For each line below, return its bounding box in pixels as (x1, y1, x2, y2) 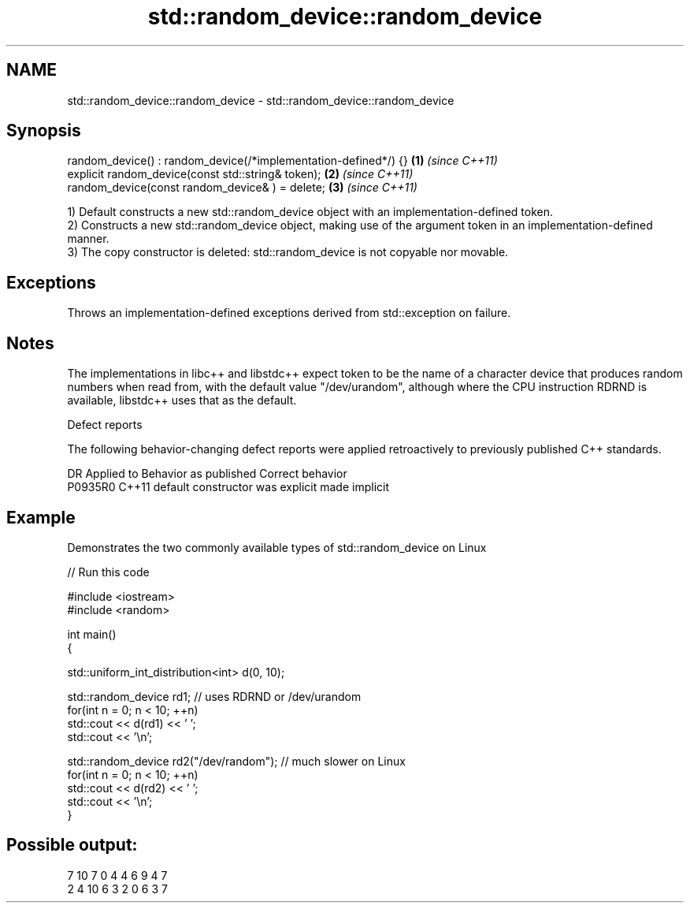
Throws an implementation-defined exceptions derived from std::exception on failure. (67, 306, 511, 320)
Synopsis (6, 121, 81, 141)
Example (6, 507, 76, 527)
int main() (67, 627, 117, 641)
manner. (67, 232, 109, 246)
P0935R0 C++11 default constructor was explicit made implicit (67, 480, 390, 494)
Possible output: (6, 835, 138, 855)
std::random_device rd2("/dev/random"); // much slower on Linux (67, 754, 406, 768)
